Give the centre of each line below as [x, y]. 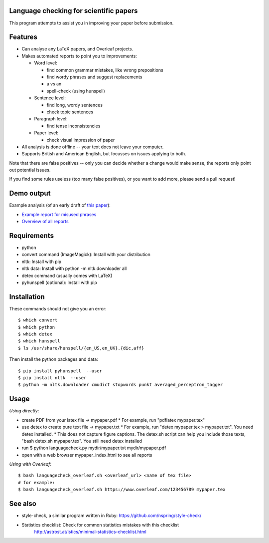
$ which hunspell [39, 341]
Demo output [30, 193]
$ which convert [38, 320]
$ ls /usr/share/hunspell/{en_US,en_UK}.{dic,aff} [81, 348]
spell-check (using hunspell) [76, 91]
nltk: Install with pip [42, 262]
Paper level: [46, 133]
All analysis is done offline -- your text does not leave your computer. [93, 147]
